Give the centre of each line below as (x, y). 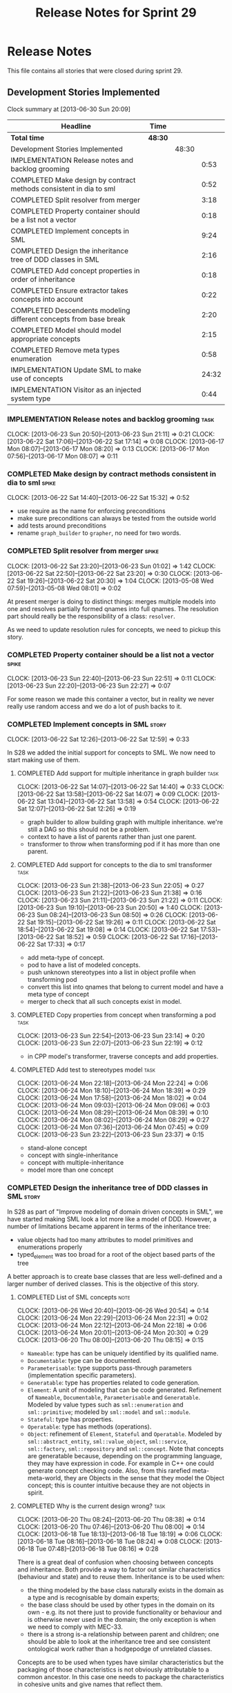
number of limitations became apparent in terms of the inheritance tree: (109, 1226)
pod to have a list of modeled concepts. (84, 965)
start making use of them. (44, 760)
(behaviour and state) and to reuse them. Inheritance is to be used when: (121, 1577)
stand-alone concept (57, 1148)
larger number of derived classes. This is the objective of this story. (103, 1284)
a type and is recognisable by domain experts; (93, 1598)
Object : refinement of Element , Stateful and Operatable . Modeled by (125, 1434)
